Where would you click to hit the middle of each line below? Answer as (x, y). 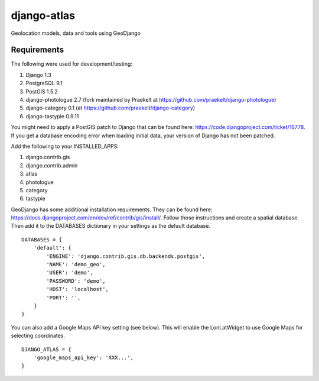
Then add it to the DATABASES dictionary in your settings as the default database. (111, 226)
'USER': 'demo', (70, 273)
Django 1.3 (38, 75)
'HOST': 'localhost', (78, 289)
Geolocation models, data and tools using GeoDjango (76, 33)
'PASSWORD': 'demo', (76, 281)
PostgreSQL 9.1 (44, 83)
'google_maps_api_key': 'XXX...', (84, 357)
